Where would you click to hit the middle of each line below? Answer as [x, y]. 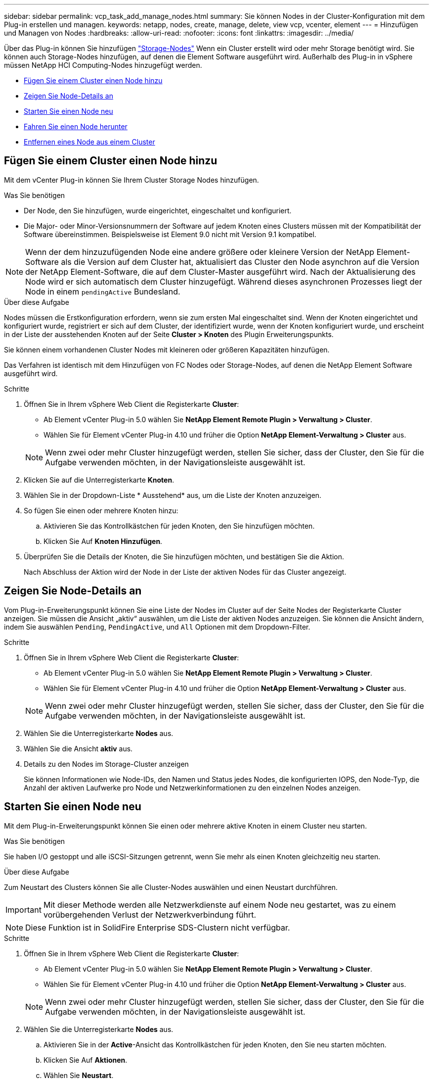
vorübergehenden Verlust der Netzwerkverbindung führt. [150, 914]
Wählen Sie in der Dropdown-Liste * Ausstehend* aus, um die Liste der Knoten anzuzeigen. [173, 495]
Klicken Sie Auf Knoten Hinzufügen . [103, 541]
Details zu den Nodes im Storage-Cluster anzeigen [106, 764]
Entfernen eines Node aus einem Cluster [89, 142]
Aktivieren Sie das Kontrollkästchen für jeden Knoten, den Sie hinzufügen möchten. [179, 526]
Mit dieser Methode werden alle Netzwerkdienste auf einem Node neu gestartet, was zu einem [219, 905]
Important [23, 909]
